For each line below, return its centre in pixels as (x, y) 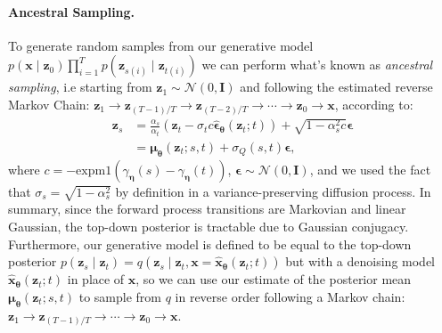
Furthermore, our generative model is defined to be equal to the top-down (210, 244)
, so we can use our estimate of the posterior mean (274, 279)
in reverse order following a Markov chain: (290, 296)
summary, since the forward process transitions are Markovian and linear (207, 209)
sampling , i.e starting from (80, 87)
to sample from (120, 296)
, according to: (374, 104)
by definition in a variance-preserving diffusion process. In (273, 191)
